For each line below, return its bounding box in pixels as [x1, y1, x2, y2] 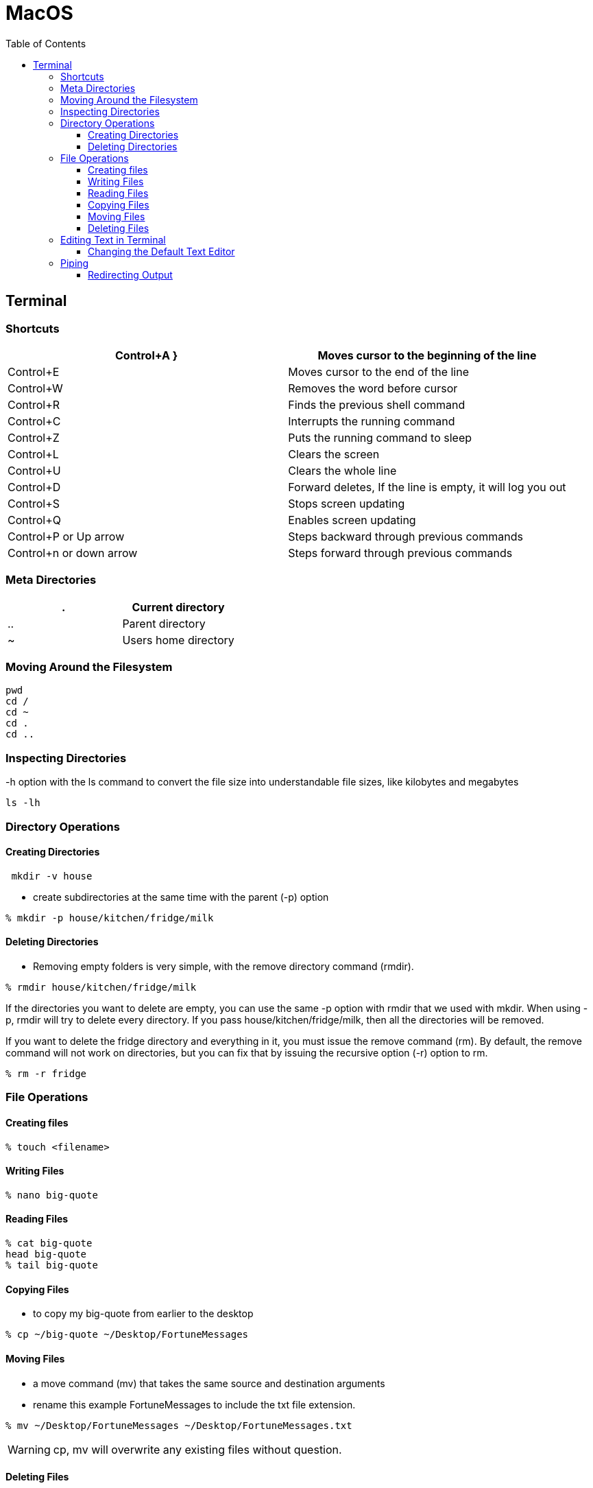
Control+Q [8, 512, 62, 527]
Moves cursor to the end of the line [288, 364, 470, 379]
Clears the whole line [288, 463, 397, 477]
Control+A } [115, 348, 178, 362]
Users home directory [122, 633, 234, 647]
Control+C [8, 414, 61, 428]
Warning [8, 1442, 51, 1456]
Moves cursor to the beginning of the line [317, 348, 537, 362]
